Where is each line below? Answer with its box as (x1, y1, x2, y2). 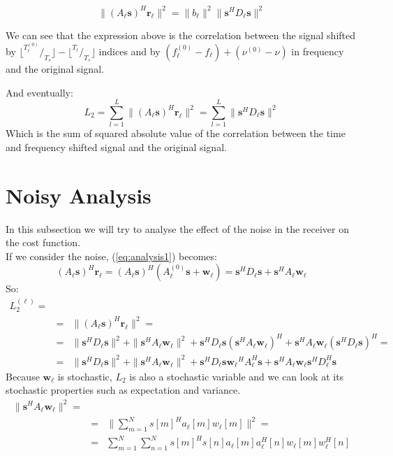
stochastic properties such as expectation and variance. (6, 383, 241, 397)
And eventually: (6, 85, 73, 99)
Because (6, 369, 40, 383)
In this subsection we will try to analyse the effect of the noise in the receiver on (6, 221, 349, 236)
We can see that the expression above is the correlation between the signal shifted (6, 27, 356, 42)
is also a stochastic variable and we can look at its (129, 369, 344, 383)
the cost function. (6, 235, 81, 250)
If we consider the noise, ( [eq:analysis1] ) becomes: (6, 248, 217, 263)
